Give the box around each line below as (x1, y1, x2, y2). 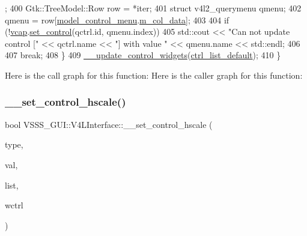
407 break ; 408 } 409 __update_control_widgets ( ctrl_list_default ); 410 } (5, 49, 281, 61)
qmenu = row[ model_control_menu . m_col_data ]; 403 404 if (5, 13, 229, 26)
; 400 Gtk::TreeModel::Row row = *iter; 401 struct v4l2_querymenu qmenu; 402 (5, 2, 302, 14)
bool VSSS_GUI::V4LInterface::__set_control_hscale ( (5, 118, 213, 130)
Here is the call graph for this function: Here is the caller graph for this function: (5, 68, 303, 81)
